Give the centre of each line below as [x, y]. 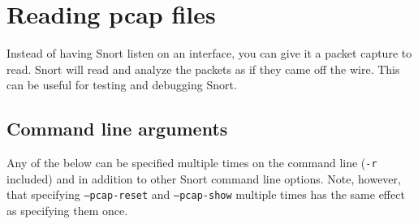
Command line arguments [117, 129]
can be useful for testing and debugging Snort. [122, 85]
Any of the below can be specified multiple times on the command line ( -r [192, 163]
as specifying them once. [67, 211]
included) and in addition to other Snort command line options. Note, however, [204, 178]
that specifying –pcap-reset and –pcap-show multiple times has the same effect [206, 194]
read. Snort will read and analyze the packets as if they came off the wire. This [203, 69]
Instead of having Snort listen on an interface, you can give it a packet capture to [209, 53]
